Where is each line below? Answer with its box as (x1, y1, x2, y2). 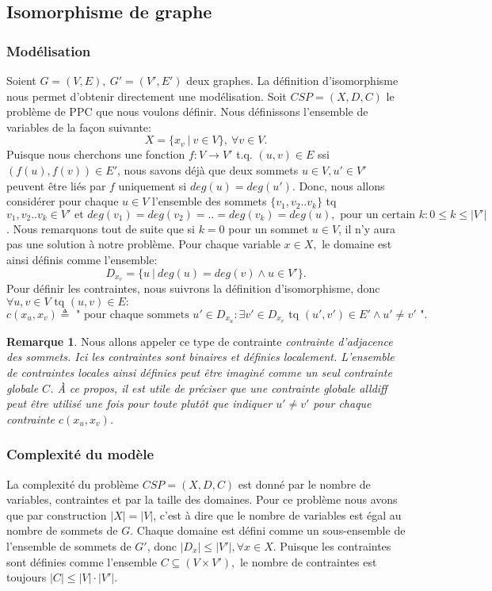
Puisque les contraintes (280, 538, 391, 554)
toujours (6, 569, 47, 585)
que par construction (6, 506, 107, 523)
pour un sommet (228, 220, 309, 236)
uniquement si (118, 177, 187, 194)
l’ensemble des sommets (151, 193, 267, 209)
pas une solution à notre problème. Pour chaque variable (6, 236, 280, 252)
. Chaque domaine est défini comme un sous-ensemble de (130, 522, 406, 539)
